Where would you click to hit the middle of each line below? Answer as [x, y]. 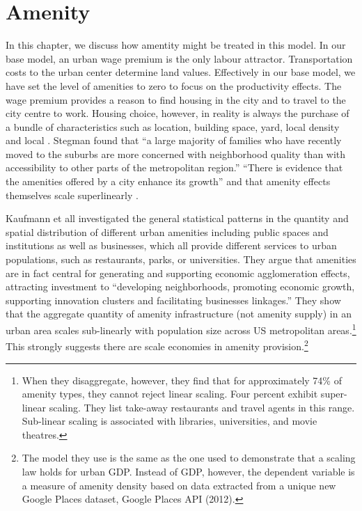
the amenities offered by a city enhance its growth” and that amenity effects [168, 181]
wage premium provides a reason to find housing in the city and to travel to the [176, 99]
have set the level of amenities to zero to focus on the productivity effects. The [174, 85]
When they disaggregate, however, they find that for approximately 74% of [182, 380]
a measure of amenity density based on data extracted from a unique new [179, 485]
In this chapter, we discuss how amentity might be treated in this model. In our [176, 45]
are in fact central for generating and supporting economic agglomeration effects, [178, 273]
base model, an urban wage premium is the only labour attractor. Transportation [179, 58]
